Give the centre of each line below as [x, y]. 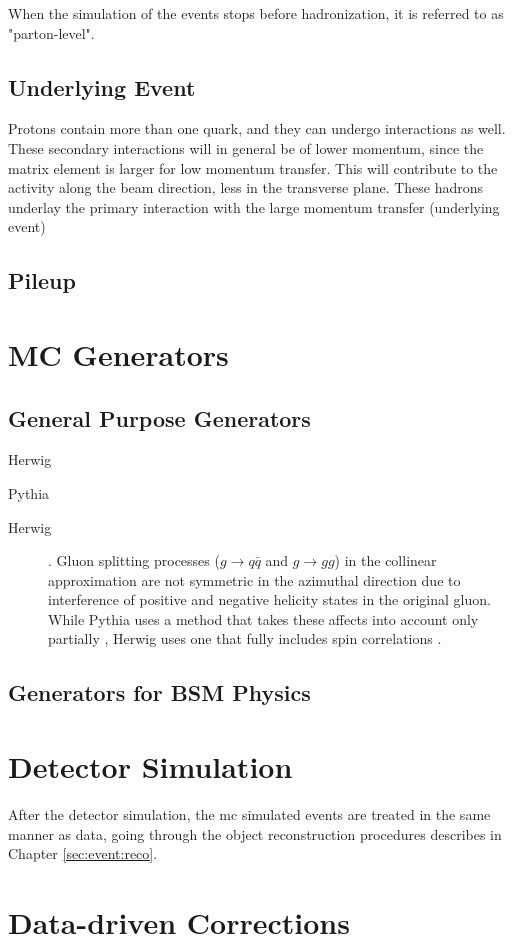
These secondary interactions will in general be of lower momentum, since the [246, 147]
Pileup [42, 280]
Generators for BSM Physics [159, 692]
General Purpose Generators [159, 417]
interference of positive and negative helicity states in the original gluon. [269, 599]
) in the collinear [385, 560]
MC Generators [118, 353]
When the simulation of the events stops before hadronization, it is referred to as [256, 13]
